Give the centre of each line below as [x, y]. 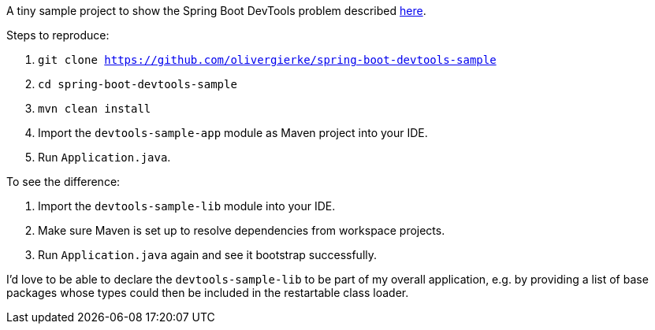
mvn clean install [95, 109]
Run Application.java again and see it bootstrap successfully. [208, 255]
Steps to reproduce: [58, 35]
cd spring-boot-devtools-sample [138, 84]
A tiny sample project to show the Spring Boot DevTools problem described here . [216, 11]
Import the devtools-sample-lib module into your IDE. [187, 206]
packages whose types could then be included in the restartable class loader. [208, 293]
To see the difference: [63, 182]
